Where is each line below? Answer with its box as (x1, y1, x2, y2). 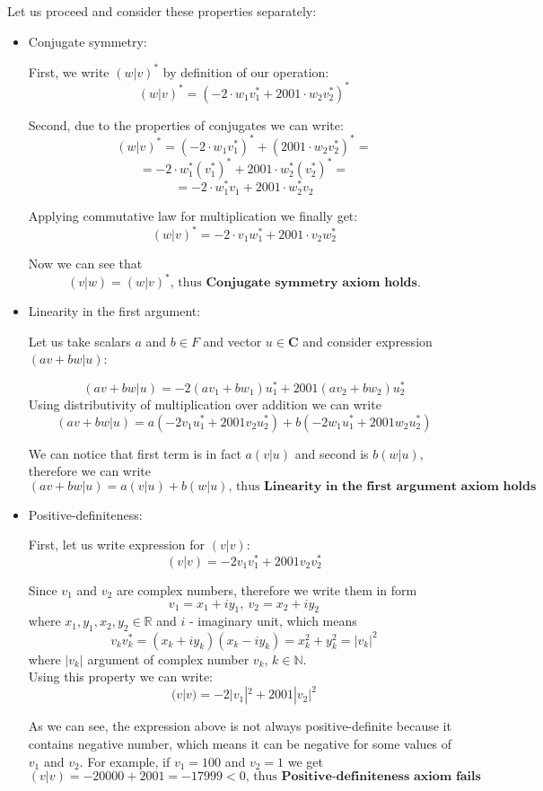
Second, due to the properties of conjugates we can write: (28, 115, 344, 134)
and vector (203, 331, 262, 350)
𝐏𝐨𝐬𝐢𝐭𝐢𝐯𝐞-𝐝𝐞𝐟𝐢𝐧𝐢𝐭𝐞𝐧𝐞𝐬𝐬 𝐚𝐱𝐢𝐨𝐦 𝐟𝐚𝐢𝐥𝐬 (281, 770, 481, 784)
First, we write (28, 62, 109, 81)
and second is (294, 444, 369, 462)
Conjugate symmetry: (28, 31, 147, 50)
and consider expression (302, 331, 433, 350)
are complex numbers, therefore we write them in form (116, 581, 417, 599)
